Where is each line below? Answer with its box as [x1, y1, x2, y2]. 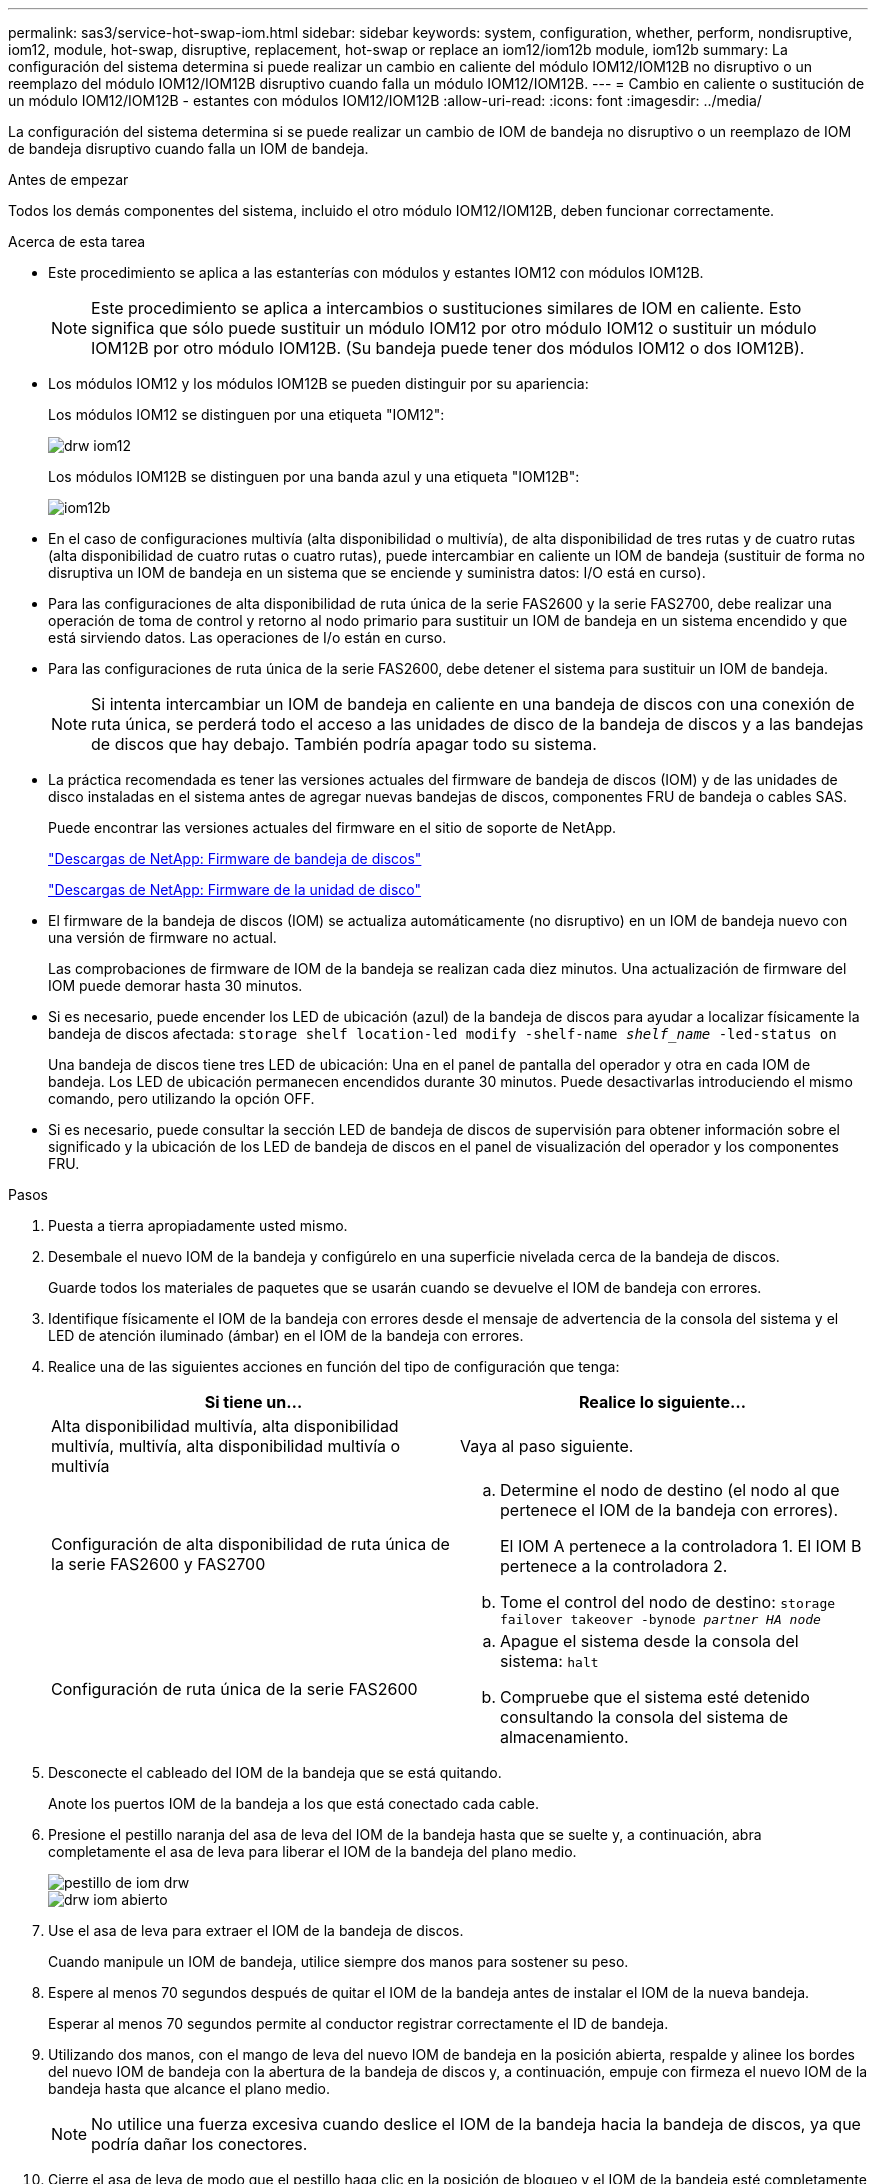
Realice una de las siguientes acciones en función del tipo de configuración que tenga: [48, 1358, 620, 1375]
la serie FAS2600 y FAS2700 [51, 1553, 266, 1574]
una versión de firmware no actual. [48, 929, 277, 946]
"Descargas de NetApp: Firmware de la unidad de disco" [48, 881, 422, 898]
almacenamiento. [500, 1727, 629, 1747]
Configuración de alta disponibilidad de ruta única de [51, 1533, 450, 1554]
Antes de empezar [8, 171, 129, 188]
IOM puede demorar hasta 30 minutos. [48, 977, 303, 994]
